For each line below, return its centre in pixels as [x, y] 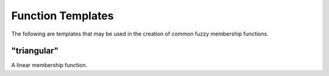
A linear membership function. [49, 65]
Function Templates [62, 16]
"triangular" [35, 51]
